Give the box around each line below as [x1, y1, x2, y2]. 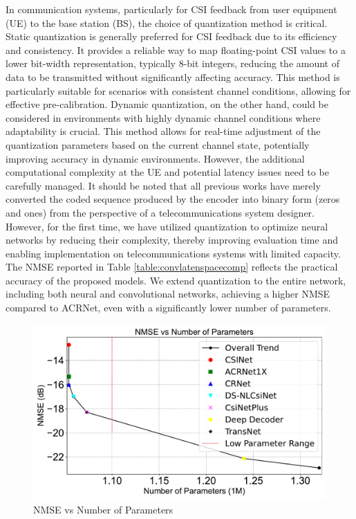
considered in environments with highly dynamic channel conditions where [6, 110, 321, 125]
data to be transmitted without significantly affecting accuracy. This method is [6, 69, 340, 84]
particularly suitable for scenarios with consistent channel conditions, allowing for [6, 83, 351, 98]
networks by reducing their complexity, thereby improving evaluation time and [6, 233, 338, 247]
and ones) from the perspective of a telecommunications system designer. [6, 205, 315, 219]
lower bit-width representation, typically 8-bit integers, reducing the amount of [6, 56, 339, 71]
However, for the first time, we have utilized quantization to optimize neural [6, 219, 328, 233]
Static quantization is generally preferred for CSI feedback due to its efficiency [6, 29, 337, 44]
